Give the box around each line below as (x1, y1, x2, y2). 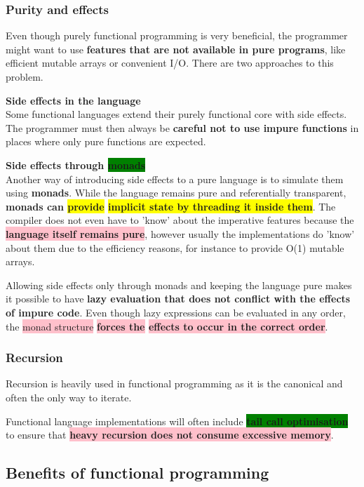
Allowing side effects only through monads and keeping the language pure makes (6, 277, 352, 292)
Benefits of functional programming (6, 462, 269, 483)
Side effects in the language (6, 93, 141, 107)
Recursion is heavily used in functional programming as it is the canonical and (6, 376, 343, 391)
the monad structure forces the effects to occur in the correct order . (6, 319, 328, 333)
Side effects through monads (6, 157, 146, 172)
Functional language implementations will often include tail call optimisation (6, 413, 349, 428)
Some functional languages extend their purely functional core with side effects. (6, 107, 347, 121)
